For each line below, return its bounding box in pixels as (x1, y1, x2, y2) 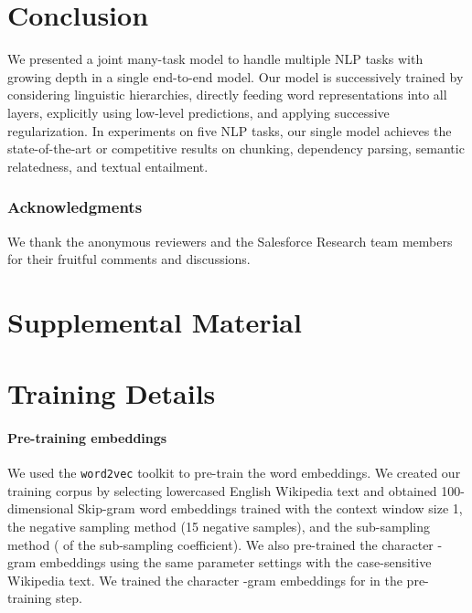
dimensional (7, 499, 74, 518)
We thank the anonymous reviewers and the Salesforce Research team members (7, 231, 453, 250)
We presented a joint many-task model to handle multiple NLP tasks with (7, 49, 424, 69)
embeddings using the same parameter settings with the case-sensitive (39, 553, 432, 572)
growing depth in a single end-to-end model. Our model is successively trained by (7, 67, 464, 86)
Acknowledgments (7, 196, 143, 218)
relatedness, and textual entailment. (7, 156, 209, 175)
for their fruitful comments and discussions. (7, 249, 251, 269)
